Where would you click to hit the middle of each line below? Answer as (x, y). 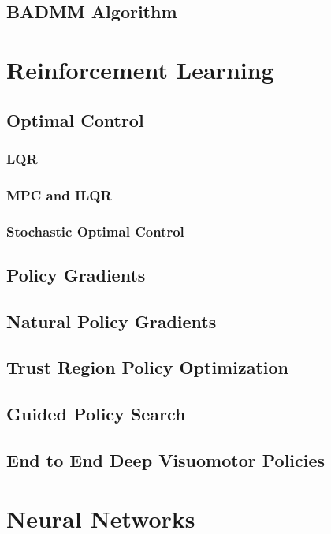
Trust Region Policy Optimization (147, 367)
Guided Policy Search (96, 414)
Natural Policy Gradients (112, 321)
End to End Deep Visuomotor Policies (166, 459)
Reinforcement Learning (140, 69)
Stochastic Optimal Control (95, 231)
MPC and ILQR (59, 194)
